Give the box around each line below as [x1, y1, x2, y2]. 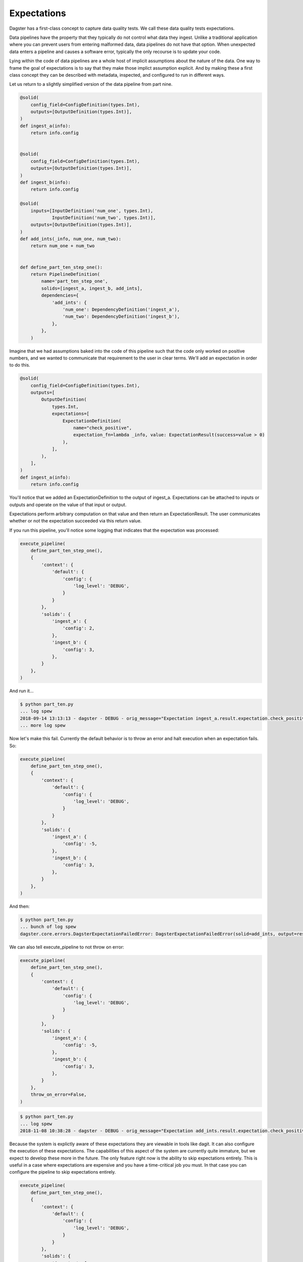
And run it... [9, 688, 34, 694]
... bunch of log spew [20, 924, 76, 930]
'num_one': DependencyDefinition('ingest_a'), [62, 306, 180, 312]
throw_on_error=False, [30, 1092, 87, 1097]
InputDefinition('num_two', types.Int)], [52, 215, 156, 221]
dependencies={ [41, 293, 79, 298]
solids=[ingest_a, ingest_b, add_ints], [41, 285, 143, 291]
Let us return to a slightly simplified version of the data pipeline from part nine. [9, 81, 173, 87]
